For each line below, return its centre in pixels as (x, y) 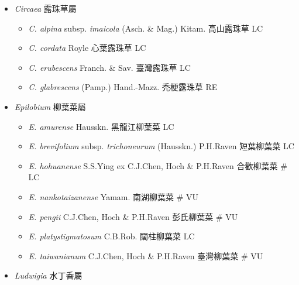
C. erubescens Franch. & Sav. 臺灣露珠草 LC (109, 67)
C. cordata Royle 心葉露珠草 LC (87, 48)
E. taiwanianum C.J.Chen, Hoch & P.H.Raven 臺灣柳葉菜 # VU (146, 255)
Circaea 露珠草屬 (45, 8)
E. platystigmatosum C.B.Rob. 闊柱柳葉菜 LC (111, 236)
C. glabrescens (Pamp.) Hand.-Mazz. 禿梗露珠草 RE (123, 87)
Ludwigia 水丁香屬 (48, 275)
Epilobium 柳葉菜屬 (50, 106)
